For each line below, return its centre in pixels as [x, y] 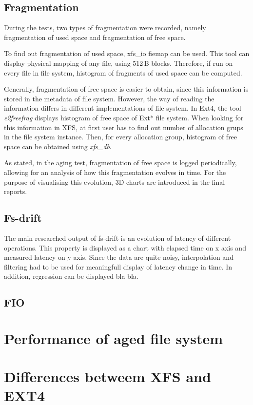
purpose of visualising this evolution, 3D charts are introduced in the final [115, 182]
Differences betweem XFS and [107, 376]
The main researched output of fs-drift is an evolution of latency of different [117, 238]
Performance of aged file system [114, 338]
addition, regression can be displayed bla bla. [71, 276]
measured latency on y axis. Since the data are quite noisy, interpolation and [119, 257]
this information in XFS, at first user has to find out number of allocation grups [124, 127]
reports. [16, 191]
